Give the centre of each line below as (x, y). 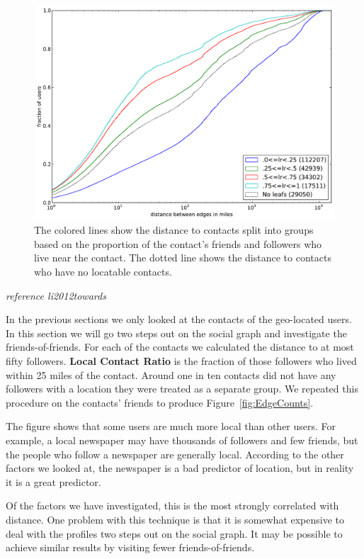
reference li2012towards (56, 295)
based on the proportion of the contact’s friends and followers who (178, 243)
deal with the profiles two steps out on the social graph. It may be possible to (174, 533)
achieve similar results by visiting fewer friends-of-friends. (130, 547)
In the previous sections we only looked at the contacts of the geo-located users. (179, 319)
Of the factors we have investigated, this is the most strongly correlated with (172, 506)
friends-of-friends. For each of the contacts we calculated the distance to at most (180, 347)
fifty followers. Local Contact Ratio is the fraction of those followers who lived (181, 361)
